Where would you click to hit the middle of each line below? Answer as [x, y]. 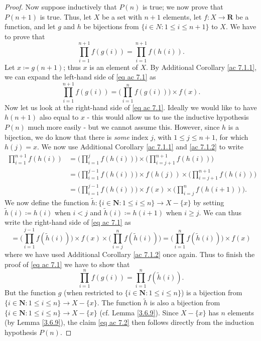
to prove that [25, 36]
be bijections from [111, 26]
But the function [30, 292]
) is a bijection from [212, 292]
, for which [232, 137]
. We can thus [220, 212]
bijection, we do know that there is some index [77, 137]
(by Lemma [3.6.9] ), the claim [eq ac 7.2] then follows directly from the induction [129, 322]
